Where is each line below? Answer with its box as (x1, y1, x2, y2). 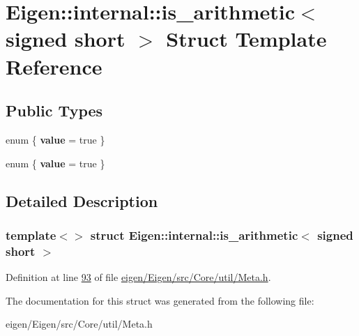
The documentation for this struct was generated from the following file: (6, 293, 314, 307)
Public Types (6, 100, 103, 121)
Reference (6, 52, 102, 80)
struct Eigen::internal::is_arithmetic (90, 226, 298, 243)
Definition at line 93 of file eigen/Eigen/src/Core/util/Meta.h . (6, 270, 271, 284)
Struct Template (166, 24, 327, 53)
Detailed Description (6, 190, 158, 211)
